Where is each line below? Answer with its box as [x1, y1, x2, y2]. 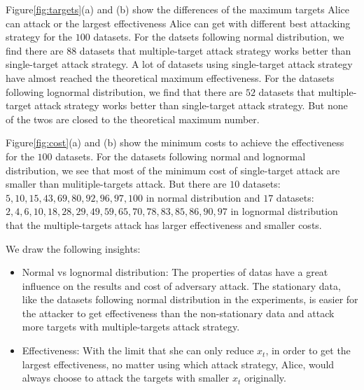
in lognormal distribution [230, 204, 338, 218]
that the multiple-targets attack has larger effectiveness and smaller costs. [6, 217, 322, 232]
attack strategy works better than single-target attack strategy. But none [34, 98, 348, 113]
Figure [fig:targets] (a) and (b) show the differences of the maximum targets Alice [6, 2, 350, 16]
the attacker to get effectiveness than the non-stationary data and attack [22, 305, 335, 320]
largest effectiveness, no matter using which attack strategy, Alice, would [22, 356, 335, 371]
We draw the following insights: [6, 241, 141, 256]
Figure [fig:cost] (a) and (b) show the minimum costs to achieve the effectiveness [6, 135, 344, 150]
